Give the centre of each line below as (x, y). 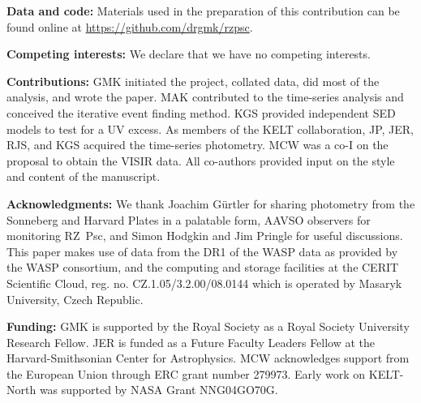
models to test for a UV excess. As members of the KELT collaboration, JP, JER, (210, 129)
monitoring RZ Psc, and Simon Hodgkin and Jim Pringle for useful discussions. (205, 236)
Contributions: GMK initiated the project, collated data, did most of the (193, 81)
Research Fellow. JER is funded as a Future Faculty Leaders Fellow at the (191, 342)
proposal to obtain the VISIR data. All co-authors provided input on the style (201, 160)
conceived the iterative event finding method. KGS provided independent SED (201, 112)
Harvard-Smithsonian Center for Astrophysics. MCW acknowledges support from (208, 358)
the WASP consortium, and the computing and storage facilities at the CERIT (203, 267)
